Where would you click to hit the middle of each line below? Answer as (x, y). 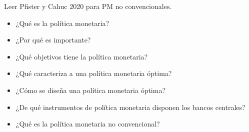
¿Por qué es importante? (53, 40)
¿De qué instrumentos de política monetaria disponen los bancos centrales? (130, 107)
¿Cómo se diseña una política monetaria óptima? (91, 90)
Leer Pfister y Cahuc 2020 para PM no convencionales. (88, 6)
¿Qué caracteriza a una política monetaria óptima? (94, 73)
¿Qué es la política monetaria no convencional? (88, 124)
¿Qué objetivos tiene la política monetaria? (82, 56)
